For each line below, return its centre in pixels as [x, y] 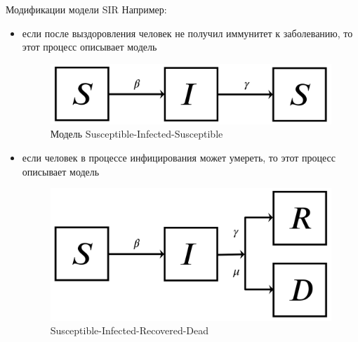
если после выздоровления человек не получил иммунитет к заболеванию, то [187, 33]
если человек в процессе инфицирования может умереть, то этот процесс [179, 157]
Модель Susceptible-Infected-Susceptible [137, 134]
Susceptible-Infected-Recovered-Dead [130, 330]
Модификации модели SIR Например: [86, 9]
